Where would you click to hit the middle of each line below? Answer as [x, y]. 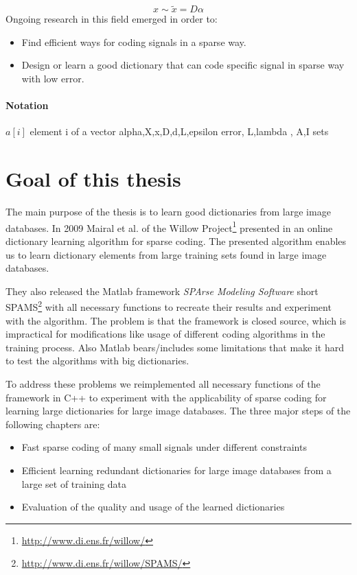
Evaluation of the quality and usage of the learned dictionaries [153, 507]
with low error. [53, 78]
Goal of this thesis [93, 179]
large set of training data [74, 483]
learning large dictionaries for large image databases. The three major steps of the [178, 411]
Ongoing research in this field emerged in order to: [112, 19]
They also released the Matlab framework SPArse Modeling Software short [162, 291]
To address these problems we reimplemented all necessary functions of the [163, 383]
